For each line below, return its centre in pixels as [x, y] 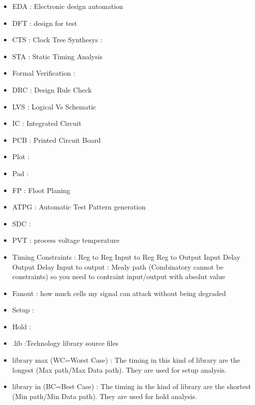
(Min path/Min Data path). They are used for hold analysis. [105, 396]
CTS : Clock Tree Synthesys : [57, 40]
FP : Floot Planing [41, 190]
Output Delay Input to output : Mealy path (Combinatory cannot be [118, 266]
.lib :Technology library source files [65, 343]
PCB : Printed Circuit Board [56, 140]
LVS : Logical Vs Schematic [54, 106]
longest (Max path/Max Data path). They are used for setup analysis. [119, 369]
